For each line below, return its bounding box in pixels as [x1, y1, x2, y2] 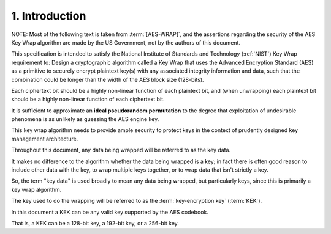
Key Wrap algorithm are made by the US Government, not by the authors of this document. [11, 38, 241, 46]
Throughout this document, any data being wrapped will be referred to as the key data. [11, 147, 231, 154]
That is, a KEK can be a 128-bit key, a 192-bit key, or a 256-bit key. [11, 219, 179, 227]
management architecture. [11, 135, 78, 142]
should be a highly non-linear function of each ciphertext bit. [11, 95, 165, 103]
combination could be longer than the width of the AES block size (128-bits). [11, 76, 205, 83]
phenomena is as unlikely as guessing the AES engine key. [11, 115, 159, 123]
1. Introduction [11, 9, 86, 23]
